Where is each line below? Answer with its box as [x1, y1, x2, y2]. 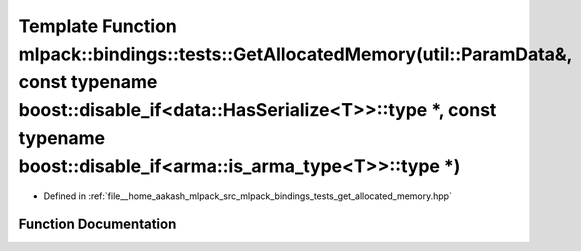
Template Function [18, 15, 177, 37]
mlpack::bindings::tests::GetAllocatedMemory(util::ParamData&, [18, 43, 573, 65]
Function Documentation [18, 216, 177, 233]
